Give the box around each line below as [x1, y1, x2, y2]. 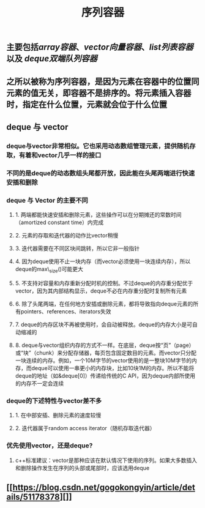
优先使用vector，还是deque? [6, 441, 93, 450]
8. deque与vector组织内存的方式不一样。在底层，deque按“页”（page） [15, 341, 195, 349]
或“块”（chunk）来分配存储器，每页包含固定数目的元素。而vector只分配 [15, 349, 197, 356]
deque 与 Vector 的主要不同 [6, 196, 89, 204]
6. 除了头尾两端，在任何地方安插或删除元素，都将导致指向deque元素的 [15, 300, 193, 307]
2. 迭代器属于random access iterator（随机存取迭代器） [15, 425, 155, 432]
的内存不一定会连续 [15, 379, 64, 387]
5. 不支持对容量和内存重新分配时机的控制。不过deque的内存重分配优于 [15, 279, 193, 286]
